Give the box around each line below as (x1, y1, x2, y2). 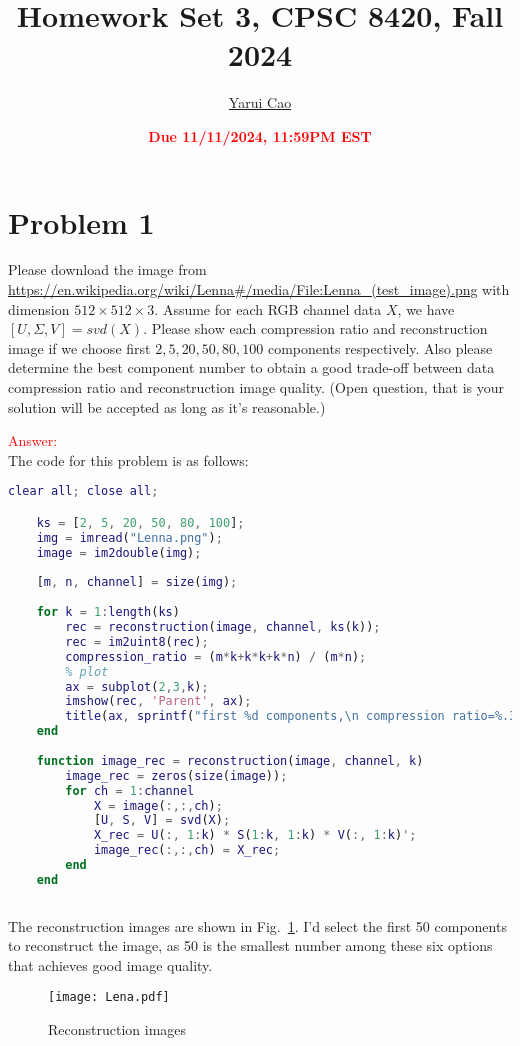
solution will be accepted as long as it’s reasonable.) (8, 396, 326, 417)
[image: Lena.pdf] (48, 990, 170, 1005)
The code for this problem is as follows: (8, 449, 249, 470)
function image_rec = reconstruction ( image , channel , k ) (36, 753, 424, 768)
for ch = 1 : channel (65, 783, 195, 798)
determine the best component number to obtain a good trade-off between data (8, 357, 495, 378)
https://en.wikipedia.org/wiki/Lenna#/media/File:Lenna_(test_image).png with (8, 279, 510, 300)
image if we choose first (8, 337, 151, 358)
